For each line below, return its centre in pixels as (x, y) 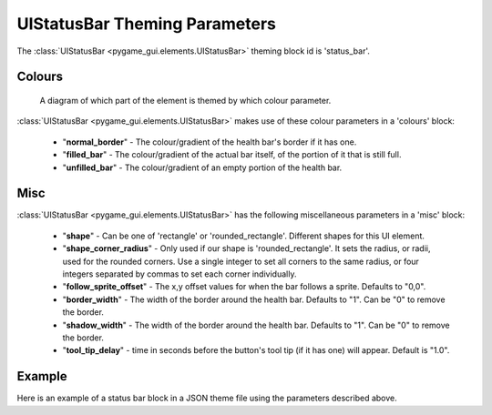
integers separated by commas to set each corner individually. (179, 274)
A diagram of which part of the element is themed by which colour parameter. (185, 100)
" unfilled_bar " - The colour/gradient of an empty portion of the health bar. (202, 167)
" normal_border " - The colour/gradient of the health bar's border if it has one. (210, 142)
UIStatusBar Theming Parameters (147, 24)
